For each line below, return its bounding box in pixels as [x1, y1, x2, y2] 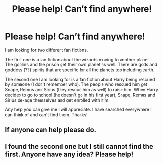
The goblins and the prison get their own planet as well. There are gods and [5, 61, 158, 67]
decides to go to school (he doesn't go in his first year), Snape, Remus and [5, 92, 156, 98]
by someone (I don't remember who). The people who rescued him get [5, 81, 148, 87]
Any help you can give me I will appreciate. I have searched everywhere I [5, 106, 152, 112]
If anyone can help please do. [5, 126, 97, 134]
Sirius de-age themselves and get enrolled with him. [5, 97, 110, 103]
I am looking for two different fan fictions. [5, 47, 88, 53]
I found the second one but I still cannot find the [5, 143, 154, 151]
